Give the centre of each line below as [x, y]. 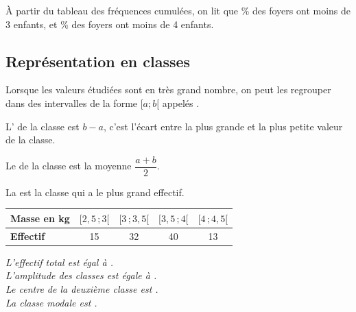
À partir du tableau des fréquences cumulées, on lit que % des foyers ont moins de [178, 10]
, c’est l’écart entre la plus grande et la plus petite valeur [223, 126]
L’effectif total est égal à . [59, 262]
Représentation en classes [98, 61]
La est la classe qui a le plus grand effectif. [95, 192]
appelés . [181, 103]
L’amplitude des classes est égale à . [81, 275]
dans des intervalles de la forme [72, 103]
